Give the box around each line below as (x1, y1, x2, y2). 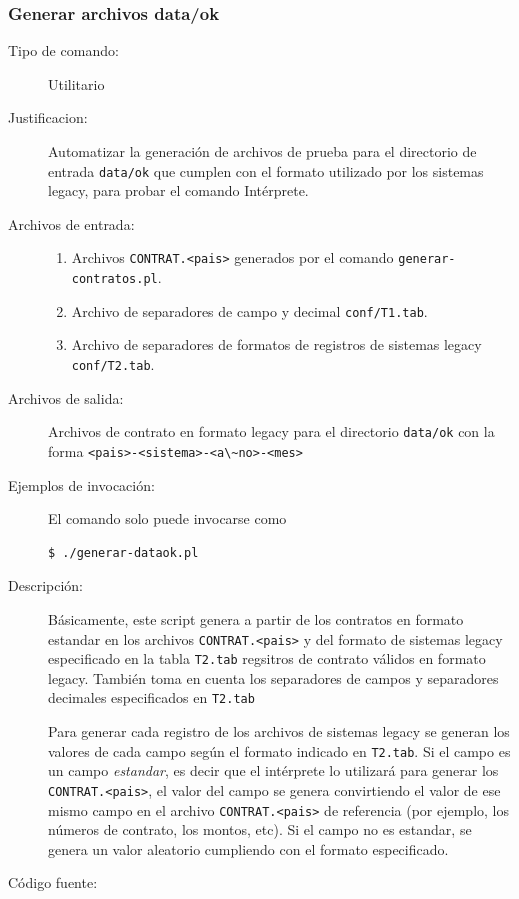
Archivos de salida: (8, 387, 124, 408)
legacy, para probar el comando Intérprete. (48, 180, 309, 201)
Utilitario (48, 73, 105, 94)
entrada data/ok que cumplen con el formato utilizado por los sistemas (48, 160, 484, 181)
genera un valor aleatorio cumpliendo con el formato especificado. (48, 838, 449, 859)
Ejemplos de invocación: (8, 474, 155, 495)
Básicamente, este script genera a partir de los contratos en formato (48, 608, 464, 629)
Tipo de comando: (8, 40, 119, 61)
